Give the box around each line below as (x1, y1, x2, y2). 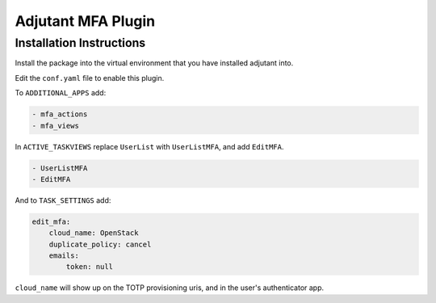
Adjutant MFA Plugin (15, 12, 156, 30)
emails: (48, 251, 80, 260)
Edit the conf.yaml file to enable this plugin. (15, 73, 165, 82)
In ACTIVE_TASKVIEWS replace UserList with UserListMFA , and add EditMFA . (15, 141, 284, 151)
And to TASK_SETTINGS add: (15, 195, 111, 205)
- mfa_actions (31, 110, 88, 119)
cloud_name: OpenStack (48, 229, 139, 238)
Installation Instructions (15, 36, 146, 50)
